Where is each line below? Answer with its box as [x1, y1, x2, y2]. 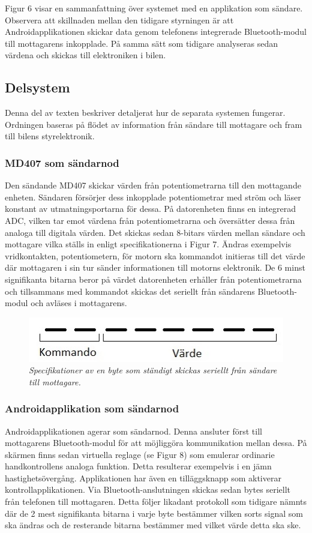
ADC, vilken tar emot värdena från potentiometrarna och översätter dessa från [5, 214, 295, 226]
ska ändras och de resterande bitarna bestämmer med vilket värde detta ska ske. [5, 519, 301, 531]
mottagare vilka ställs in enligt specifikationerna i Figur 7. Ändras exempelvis [5, 238, 292, 250]
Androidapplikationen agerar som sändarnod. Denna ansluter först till [5, 424, 262, 437]
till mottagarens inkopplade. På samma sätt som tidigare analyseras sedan [5, 37, 278, 49]
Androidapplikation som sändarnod [5, 401, 179, 416]
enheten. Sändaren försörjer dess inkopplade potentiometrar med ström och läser [5, 190, 301, 203]
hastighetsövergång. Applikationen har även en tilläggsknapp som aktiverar [5, 471, 281, 484]
